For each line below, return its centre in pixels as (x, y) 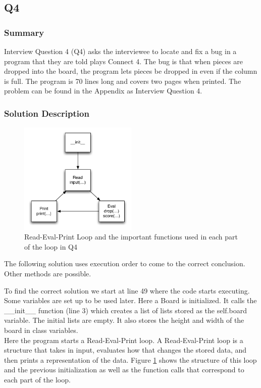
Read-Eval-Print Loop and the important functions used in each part (131, 237)
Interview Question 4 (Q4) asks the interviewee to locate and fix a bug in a (120, 51)
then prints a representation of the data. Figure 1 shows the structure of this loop (130, 359)
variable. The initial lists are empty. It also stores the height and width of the (124, 320)
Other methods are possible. (48, 274)
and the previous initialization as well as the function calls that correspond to (124, 370)
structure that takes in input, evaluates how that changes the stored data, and (125, 350)
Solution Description (47, 113)
